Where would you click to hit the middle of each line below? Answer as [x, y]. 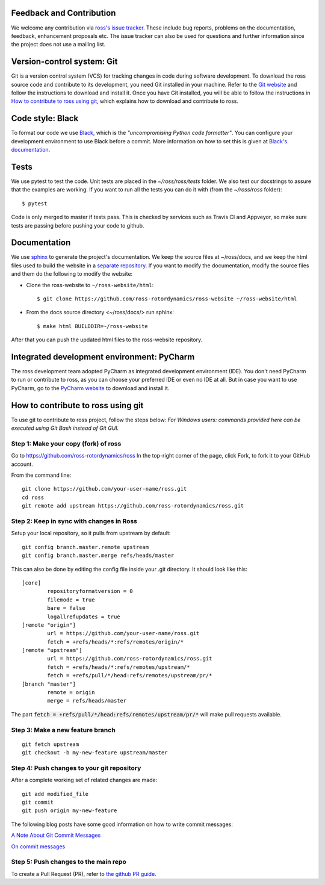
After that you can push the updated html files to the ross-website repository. [107, 340]
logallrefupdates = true [84, 616]
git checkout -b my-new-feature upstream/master [95, 753]
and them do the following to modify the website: [72, 274]
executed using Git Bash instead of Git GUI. [65, 428]
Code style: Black [45, 118]
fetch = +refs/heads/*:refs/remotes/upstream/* [119, 667]
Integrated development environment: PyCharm [103, 357]
